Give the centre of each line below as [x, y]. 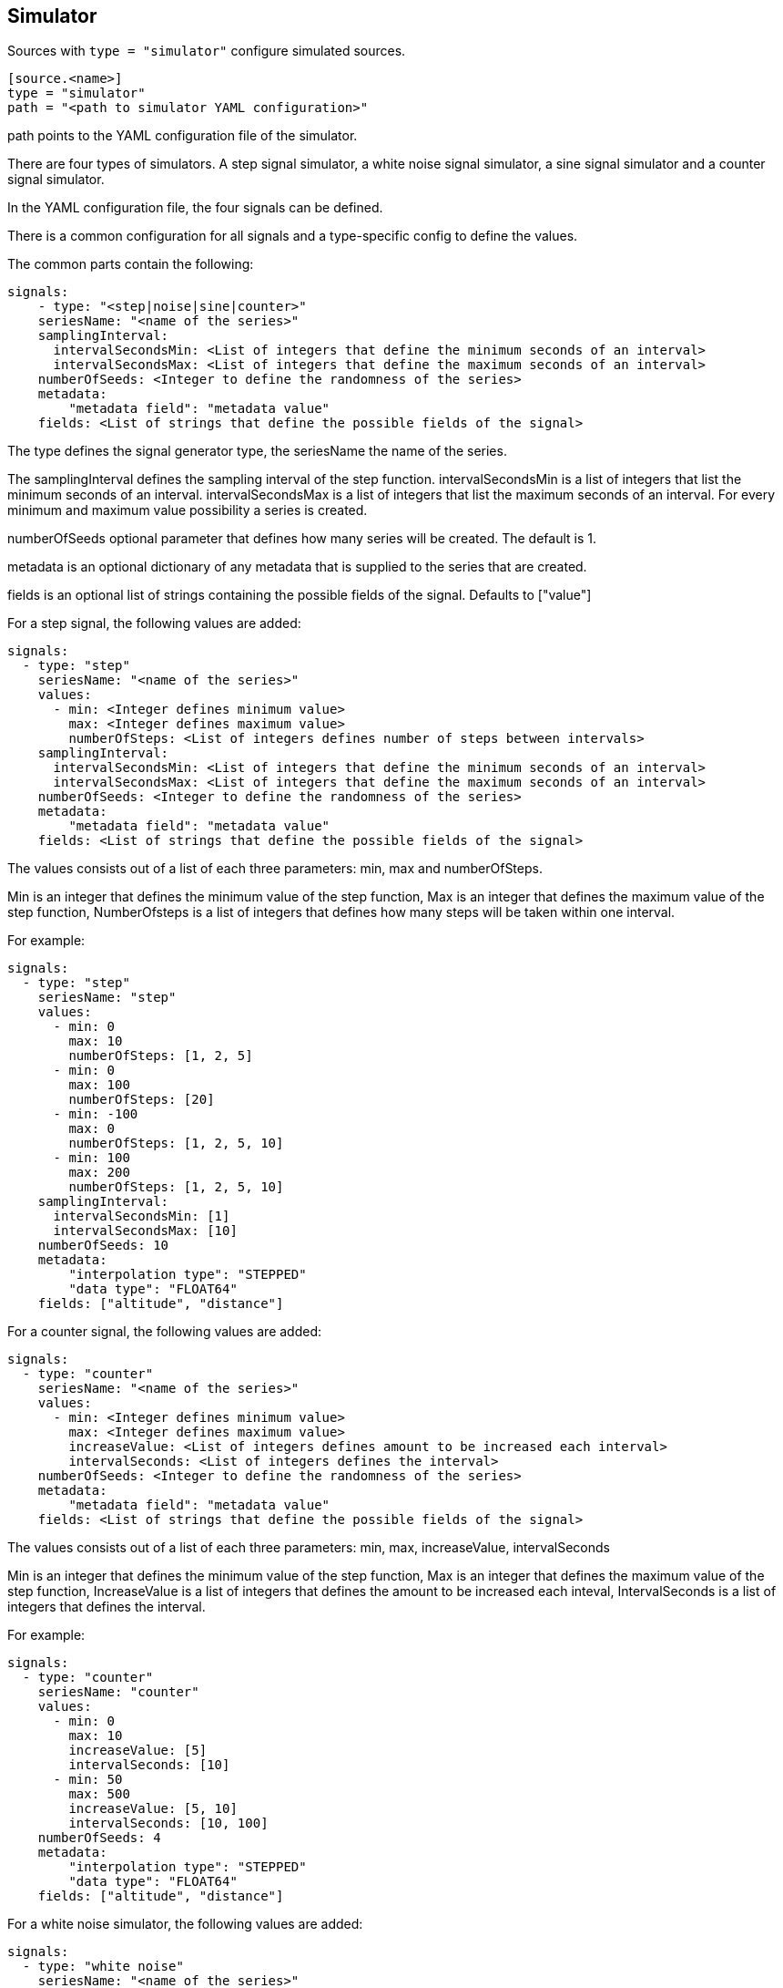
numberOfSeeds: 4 [99, 1838]
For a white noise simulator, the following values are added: [185, 1924]
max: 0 [92, 1129]
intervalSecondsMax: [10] [145, 1231]
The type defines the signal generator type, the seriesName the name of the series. [257, 451]
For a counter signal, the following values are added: [165, 1332]
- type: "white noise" [103, 1967]
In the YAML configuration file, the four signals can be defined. [195, 208]
